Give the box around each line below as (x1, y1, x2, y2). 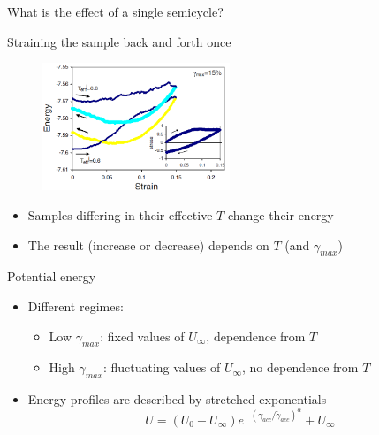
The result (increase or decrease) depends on (27, 235, 269, 254)
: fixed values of (100, 326, 185, 345)
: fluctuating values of (102, 358, 221, 377)
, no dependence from (242, 358, 359, 377)
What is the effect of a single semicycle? (7, 3, 224, 20)
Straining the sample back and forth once (7, 32, 231, 50)
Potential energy (7, 267, 96, 286)
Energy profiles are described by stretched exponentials (27, 390, 327, 408)
